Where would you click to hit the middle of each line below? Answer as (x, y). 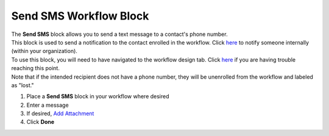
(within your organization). (44, 51)
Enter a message (48, 105)
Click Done (41, 122)
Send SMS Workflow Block (80, 16)
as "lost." (23, 85)
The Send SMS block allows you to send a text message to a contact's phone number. (119, 34)
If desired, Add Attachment (60, 113)
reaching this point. (36, 68)
